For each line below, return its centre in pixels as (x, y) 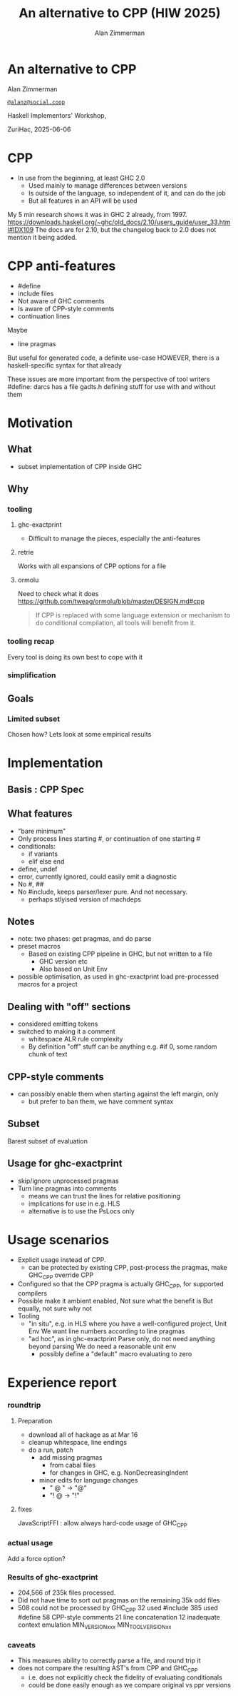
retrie (26, 552)
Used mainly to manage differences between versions (108, 185)
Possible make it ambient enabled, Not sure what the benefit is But (115, 1301)
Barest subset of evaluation (47, 1141)
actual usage (30, 1543)
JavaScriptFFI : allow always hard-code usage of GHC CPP (102, 1524)
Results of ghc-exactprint (53, 1577)
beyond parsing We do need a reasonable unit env (102, 1346)
